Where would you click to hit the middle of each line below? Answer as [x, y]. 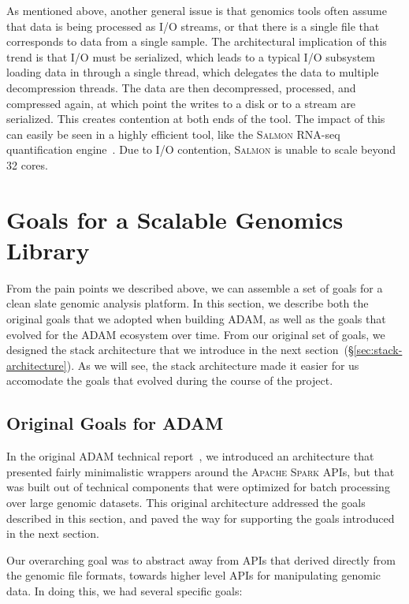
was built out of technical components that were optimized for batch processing [198, 487]
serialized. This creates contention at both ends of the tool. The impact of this [196, 119]
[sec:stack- [378, 350]
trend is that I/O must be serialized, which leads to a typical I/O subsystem [191, 56]
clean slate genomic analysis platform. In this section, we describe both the [188, 303]
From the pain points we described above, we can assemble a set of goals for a [195, 287]
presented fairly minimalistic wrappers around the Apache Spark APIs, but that [201, 471]
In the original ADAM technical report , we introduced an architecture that [190, 456]
